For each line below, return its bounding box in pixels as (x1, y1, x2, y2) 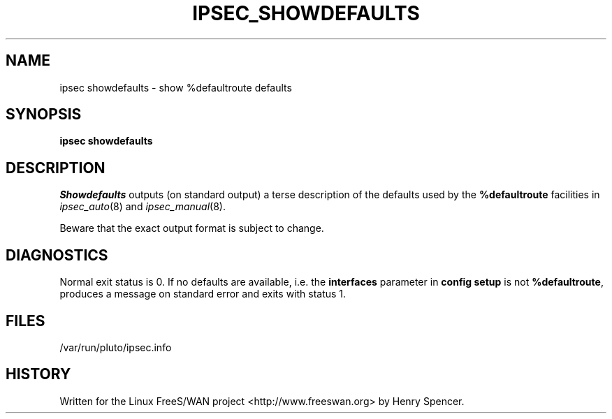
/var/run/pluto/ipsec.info (59, 341, 172, 353)
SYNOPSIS (6, 105, 82, 124)
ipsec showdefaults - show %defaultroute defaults (59, 81, 292, 94)
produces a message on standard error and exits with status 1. (59, 288, 347, 300)
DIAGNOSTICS (6, 246, 108, 264)
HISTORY (6, 365, 71, 383)
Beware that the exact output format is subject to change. (59, 222, 324, 235)
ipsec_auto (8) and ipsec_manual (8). (59, 200, 226, 213)
